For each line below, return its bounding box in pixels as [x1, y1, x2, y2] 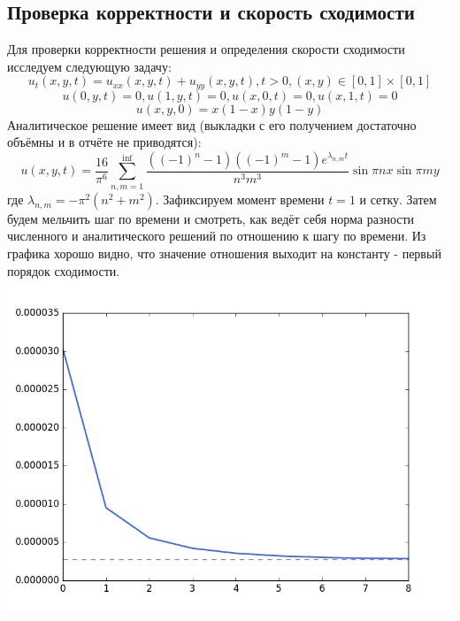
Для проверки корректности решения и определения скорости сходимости [7, 40, 405, 58]
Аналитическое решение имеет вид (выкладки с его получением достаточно [7, 115, 417, 134]
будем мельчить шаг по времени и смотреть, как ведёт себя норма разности [7, 209, 415, 227]
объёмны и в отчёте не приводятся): [7, 133, 202, 151]
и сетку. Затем [359, 189, 437, 208]
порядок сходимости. [7, 261, 120, 280]
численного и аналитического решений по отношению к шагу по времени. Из [7, 226, 426, 245]
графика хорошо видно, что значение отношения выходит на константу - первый [7, 243, 441, 262]
